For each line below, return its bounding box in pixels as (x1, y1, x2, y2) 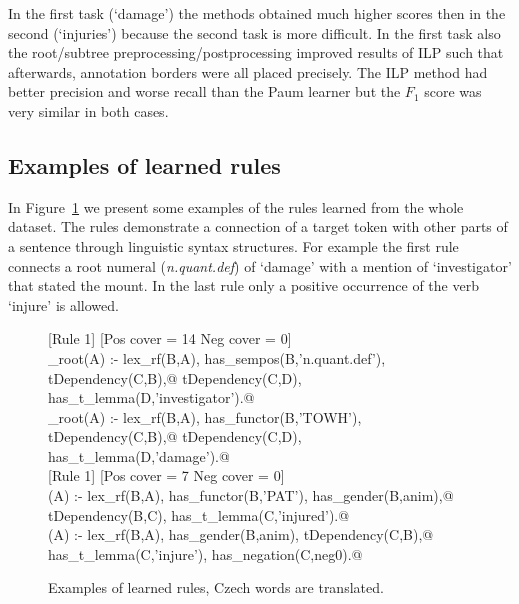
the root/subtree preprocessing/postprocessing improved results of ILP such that (8, 42, 504, 63)
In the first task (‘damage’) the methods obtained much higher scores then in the (8, 3, 506, 23)
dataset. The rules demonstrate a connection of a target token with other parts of (8, 216, 508, 237)
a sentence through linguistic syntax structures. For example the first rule (8, 235, 459, 256)
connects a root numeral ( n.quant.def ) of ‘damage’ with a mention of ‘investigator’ (8, 255, 512, 276)
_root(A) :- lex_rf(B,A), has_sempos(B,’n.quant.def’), (48, 347, 386, 368)
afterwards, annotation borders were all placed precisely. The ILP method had (8, 61, 488, 82)
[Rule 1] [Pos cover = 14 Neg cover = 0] (48, 328, 292, 349)
